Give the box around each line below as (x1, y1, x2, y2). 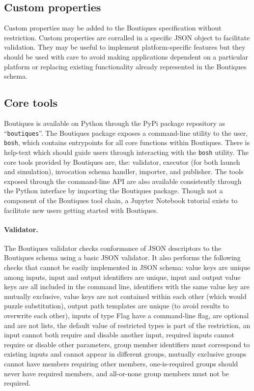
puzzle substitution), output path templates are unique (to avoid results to (4, 301, 229, 311)
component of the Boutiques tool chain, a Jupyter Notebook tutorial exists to (4, 195, 238, 205)
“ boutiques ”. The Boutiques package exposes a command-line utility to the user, (4, 127, 248, 138)
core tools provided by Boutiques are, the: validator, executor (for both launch (4, 156, 240, 167)
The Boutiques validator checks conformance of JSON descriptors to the (4, 242, 222, 253)
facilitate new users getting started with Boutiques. (4, 205, 158, 215)
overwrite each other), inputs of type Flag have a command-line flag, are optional (4, 310, 249, 321)
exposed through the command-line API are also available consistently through (4, 176, 242, 186)
